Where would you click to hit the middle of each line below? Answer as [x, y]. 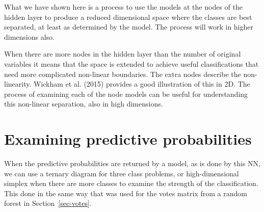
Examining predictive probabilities [128, 139]
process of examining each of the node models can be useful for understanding [126, 94]
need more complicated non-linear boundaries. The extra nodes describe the [123, 74]
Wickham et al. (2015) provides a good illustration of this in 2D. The [142, 84]
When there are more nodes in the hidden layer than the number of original [123, 54]
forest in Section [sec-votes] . [48, 203]
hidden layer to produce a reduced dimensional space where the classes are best [128, 17]
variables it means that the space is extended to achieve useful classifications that [131, 63]
